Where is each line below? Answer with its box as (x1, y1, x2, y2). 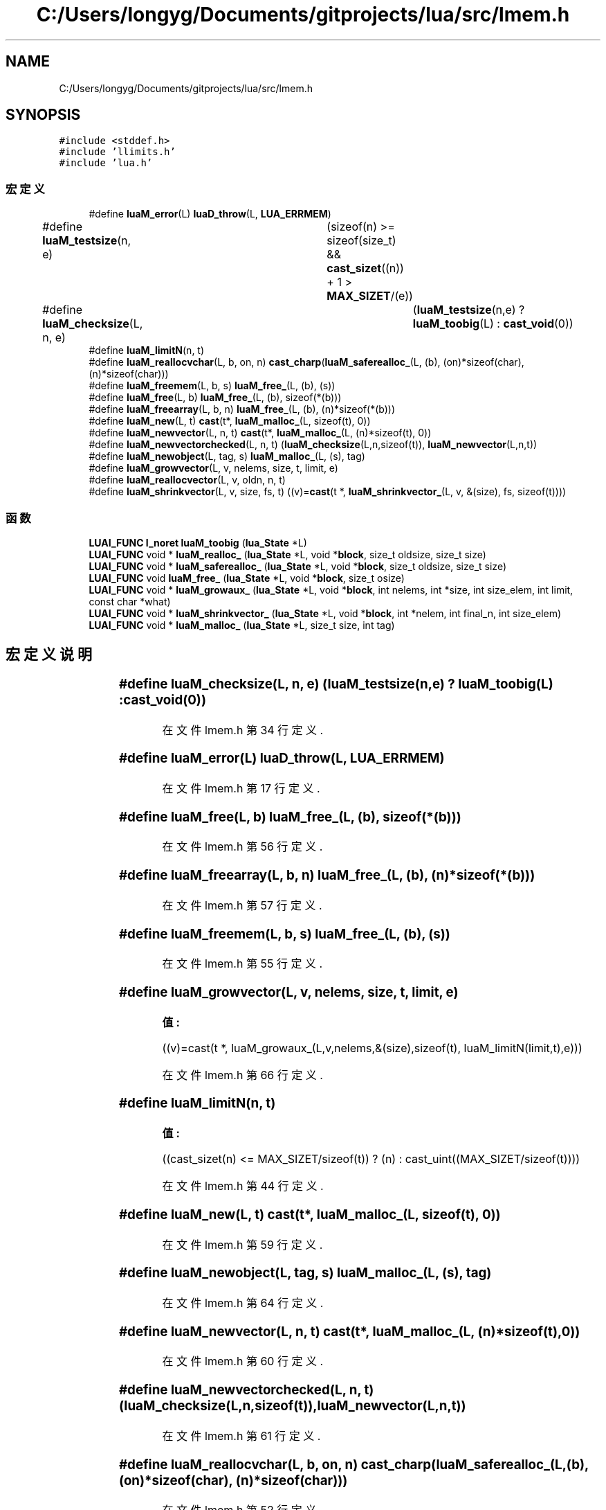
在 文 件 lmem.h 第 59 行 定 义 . (162, 1237, 323, 1252)
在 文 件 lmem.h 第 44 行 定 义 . (162, 1179, 324, 1193)
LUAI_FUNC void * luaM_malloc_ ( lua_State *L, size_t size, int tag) (89, 619, 395, 631)
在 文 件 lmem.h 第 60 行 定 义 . (162, 1354, 324, 1369)
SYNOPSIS (6, 106, 81, 124)
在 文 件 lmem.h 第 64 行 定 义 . (162, 1296, 324, 1310)
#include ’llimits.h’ (59, 146, 176, 158)
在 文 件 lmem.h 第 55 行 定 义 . (162, 957, 322, 971)
